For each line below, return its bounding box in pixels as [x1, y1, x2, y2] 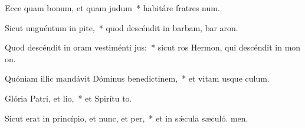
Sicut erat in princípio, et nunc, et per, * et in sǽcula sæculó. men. [5, 112, 248, 124]
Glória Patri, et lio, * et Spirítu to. [5, 92, 132, 104]
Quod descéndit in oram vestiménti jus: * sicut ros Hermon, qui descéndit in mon [5, 41, 301, 53]
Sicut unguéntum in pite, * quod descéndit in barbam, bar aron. [5, 21, 238, 33]
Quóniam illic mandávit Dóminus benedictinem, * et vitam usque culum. [5, 72, 270, 85]
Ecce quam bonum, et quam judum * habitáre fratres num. [5, 2, 220, 14]
